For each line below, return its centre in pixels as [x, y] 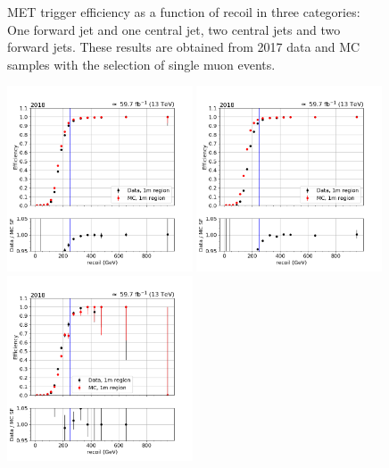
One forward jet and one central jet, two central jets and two [174, 29]
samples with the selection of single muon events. [141, 64]
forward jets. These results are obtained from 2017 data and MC [184, 47]
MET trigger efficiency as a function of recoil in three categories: [184, 12]
